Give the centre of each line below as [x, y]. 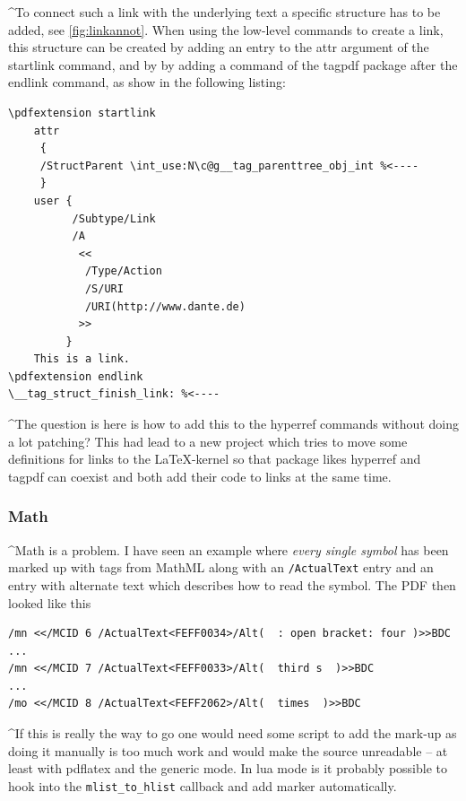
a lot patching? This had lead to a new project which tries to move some [208, 441]
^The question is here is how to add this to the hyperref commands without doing [233, 424]
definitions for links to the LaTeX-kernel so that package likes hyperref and [215, 459]
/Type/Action [123, 271]
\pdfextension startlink [82, 113]
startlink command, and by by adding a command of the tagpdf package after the [233, 64]
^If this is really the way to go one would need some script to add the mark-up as [233, 733]
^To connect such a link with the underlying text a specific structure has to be [224, 12]
